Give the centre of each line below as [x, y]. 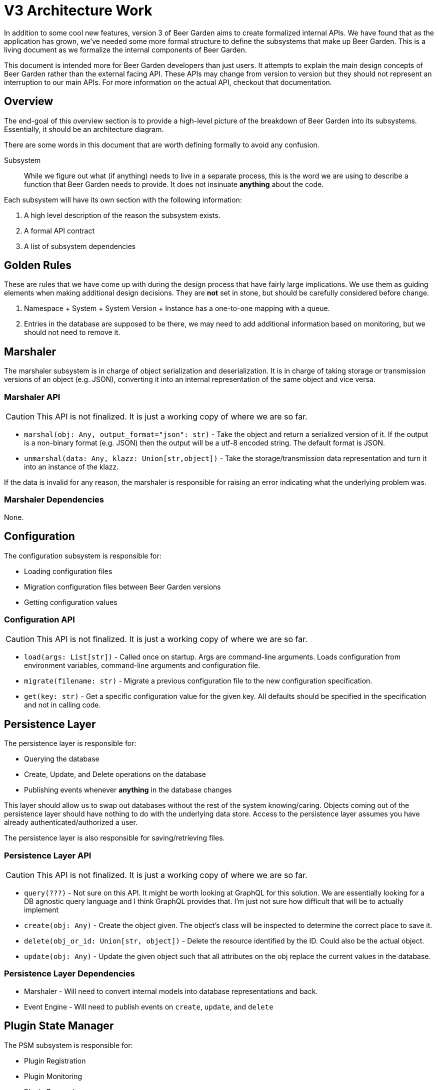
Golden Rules [38, 265]
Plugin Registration [55, 1060]
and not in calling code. [62, 705]
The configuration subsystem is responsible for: [83, 555]
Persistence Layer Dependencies [69, 974]
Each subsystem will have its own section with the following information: [123, 199]
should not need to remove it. [72, 332]
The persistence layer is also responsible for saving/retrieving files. [114, 838]
